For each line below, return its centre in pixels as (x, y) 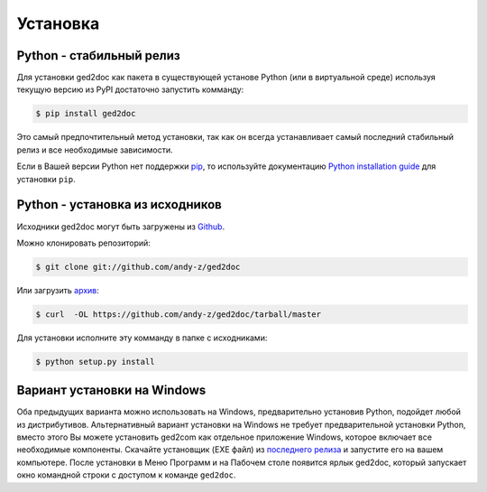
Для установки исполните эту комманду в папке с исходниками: (142, 338)
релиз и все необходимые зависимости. (95, 150)
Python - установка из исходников (119, 204)
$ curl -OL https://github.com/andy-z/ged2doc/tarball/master (179, 314)
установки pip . (46, 179)
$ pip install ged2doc (86, 114)
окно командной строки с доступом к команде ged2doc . (126, 475)
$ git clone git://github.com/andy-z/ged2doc (138, 267)
